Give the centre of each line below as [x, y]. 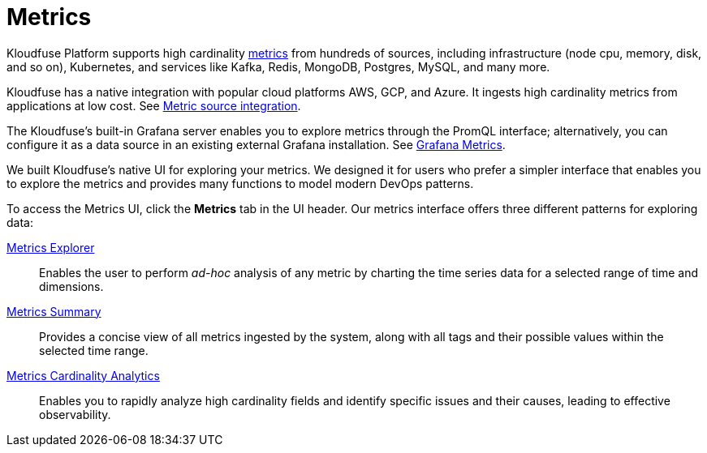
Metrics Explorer [51, 247]
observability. [75, 414]
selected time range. [94, 350]
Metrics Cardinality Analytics [83, 375]
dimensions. [71, 286]
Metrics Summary [54, 311]
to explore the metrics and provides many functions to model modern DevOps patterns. [240, 183]
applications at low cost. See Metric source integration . [154, 105]
